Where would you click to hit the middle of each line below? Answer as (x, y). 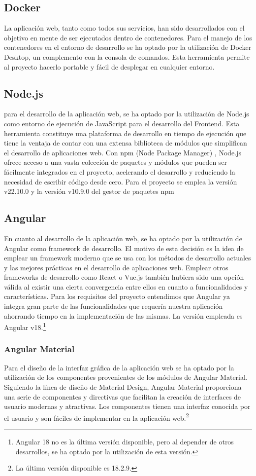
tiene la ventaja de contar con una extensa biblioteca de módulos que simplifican (126, 143)
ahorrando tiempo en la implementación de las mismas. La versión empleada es (123, 315)
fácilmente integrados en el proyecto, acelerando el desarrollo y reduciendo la (120, 171)
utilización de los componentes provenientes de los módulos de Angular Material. (126, 377)
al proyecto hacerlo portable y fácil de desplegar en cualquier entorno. (109, 66)
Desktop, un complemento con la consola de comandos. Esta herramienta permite (127, 56)
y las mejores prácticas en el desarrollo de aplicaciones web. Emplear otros (116, 267)
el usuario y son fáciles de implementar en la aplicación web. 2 (96, 417)
